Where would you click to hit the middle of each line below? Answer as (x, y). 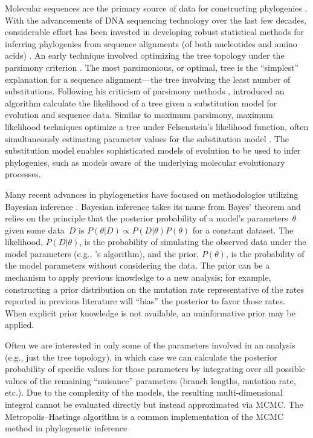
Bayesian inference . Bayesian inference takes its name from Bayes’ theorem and (153, 206)
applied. (20, 325)
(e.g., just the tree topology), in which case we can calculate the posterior (141, 357)
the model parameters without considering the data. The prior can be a (137, 265)
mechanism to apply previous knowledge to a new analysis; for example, (138, 277)
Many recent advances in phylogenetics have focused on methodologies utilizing (152, 194)
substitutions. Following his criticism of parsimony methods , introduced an (145, 91)
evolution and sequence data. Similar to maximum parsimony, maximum (139, 115)
